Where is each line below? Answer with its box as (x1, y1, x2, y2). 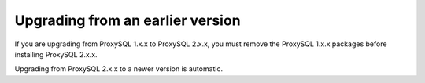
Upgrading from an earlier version (14, 12, 241, 29)
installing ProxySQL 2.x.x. (14, 49, 98, 59)
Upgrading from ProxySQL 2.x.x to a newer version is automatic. (14, 64, 224, 74)
